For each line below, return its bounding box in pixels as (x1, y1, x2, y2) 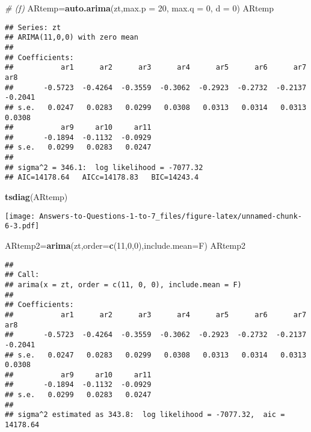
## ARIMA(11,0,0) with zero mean (5, 33, 138, 42)
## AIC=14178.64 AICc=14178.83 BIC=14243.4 (5, 173, 199, 182)
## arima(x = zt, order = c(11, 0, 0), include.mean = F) (5, 280, 242, 289)
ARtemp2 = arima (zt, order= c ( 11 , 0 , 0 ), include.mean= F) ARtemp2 (5, 239, 246, 251)
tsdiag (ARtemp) (5, 190, 68, 203)
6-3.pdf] (5, 222, 40, 231)
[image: (5, 211, 35, 221)
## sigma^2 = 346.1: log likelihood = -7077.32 (5, 163, 203, 172)
